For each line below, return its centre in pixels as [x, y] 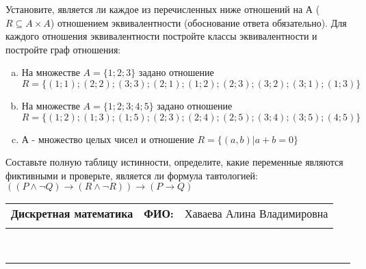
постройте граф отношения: [63, 49]
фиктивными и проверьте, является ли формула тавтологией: [132, 175]
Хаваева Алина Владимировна [256, 214]
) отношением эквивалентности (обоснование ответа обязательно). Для [198, 22]
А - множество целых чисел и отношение [108, 139]
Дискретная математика [72, 214]
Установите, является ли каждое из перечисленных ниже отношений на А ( [163, 9]
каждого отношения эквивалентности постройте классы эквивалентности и [161, 36]
